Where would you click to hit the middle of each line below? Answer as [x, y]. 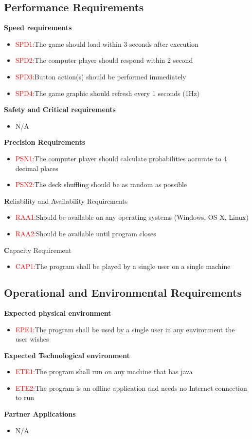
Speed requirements [38, 28]
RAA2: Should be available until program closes [86, 233]
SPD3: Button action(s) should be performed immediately [101, 76]
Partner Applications [40, 414]
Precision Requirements [45, 142]
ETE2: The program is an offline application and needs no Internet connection [131, 388]
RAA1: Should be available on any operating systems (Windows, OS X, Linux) [132, 217]
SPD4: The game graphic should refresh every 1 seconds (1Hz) [107, 93]
